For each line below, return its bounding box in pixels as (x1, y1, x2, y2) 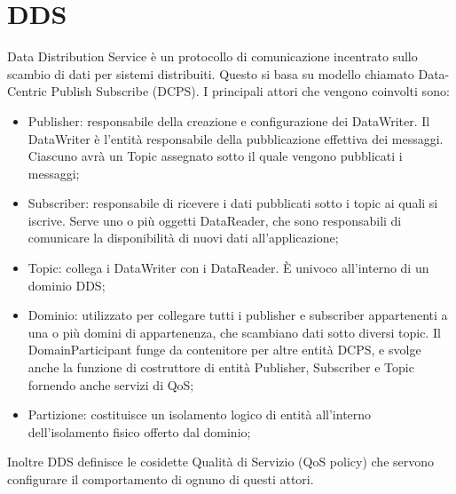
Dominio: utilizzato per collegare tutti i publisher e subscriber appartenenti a (28, 306, 448, 324)
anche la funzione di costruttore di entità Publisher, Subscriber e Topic (28, 358, 414, 377)
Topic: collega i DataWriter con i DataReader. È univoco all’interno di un (28, 259, 429, 277)
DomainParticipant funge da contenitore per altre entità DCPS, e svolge (28, 340, 421, 359)
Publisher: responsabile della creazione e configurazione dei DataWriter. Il (28, 111, 430, 130)
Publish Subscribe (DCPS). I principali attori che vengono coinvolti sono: (51, 82, 450, 100)
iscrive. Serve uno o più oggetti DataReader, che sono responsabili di (28, 211, 402, 229)
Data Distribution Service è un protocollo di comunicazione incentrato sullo (7, 47, 418, 66)
